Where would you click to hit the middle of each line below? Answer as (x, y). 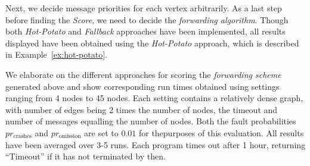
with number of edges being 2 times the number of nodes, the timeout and (142, 109)
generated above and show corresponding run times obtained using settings (142, 86)
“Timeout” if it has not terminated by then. (86, 156)
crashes (22, 137)
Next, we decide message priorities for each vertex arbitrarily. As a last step (144, 8)
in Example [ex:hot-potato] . (56, 54)
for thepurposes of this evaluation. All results (221, 132)
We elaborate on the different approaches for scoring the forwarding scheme (143, 74)
